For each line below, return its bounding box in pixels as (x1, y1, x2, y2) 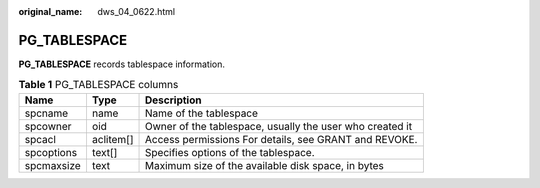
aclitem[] (91, 132, 134, 146)
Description (145, 93, 202, 107)
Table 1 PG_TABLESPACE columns (18, 78, 179, 92)
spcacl (24, 132, 57, 146)
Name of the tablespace (145, 106, 259, 120)
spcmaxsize (24, 158, 82, 172)
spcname (24, 106, 69, 120)
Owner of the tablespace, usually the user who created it (145, 119, 413, 133)
